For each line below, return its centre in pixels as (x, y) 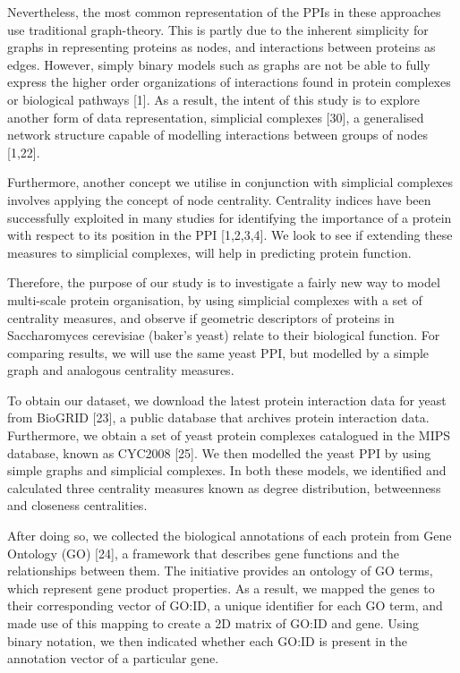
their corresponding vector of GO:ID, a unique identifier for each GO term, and (225, 605)
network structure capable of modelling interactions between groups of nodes (217, 135)
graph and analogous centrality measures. (121, 370)
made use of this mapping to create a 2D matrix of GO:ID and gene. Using (213, 623)
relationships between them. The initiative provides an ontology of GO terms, (220, 571)
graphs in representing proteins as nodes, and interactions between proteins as (221, 47)
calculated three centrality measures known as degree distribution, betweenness (224, 487)
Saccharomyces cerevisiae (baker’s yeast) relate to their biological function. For (224, 335)
